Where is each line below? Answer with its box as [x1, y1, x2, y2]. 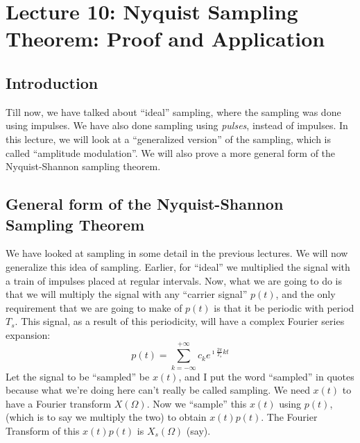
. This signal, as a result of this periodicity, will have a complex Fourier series [15, 314, 345, 328]
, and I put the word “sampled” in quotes [178, 369, 354, 383]
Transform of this [6, 423, 80, 437]
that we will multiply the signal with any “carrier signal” [6, 287, 248, 301]
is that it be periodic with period [214, 300, 354, 315]
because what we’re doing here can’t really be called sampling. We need [6, 383, 310, 397]
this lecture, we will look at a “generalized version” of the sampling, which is [6, 131, 331, 146]
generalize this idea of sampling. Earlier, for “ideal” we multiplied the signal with [6, 259, 350, 274]
